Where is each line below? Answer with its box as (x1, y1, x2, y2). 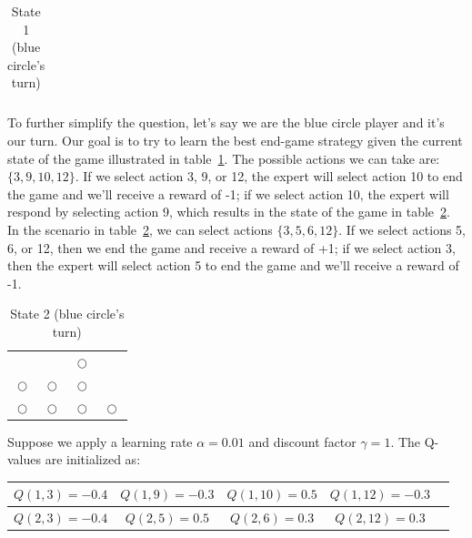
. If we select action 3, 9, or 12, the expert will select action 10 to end (75, 167, 463, 186)
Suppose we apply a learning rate (7, 431, 193, 451)
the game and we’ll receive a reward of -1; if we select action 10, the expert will (7, 184, 449, 203)
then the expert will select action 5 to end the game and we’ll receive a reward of (7, 256, 459, 275)
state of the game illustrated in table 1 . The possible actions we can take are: (7, 148, 440, 167)
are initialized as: (45, 450, 141, 469)
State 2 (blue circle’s (10, 304, 125, 323)
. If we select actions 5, (338, 220, 466, 239)
